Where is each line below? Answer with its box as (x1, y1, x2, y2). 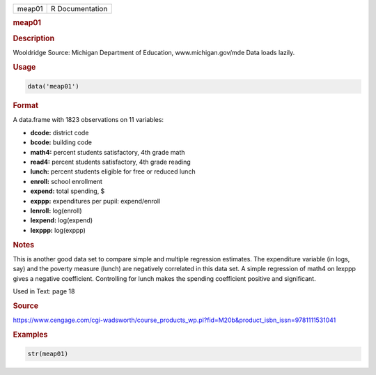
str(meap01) (27, 350, 69, 358)
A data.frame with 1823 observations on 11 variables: (13, 116, 164, 124)
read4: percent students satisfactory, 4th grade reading (30, 158, 191, 166)
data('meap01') (27, 82, 79, 91)
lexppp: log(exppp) (30, 226, 86, 234)
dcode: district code (30, 128, 89, 137)
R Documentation (51, 4, 108, 13)
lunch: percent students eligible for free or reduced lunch (30, 167, 196, 176)
